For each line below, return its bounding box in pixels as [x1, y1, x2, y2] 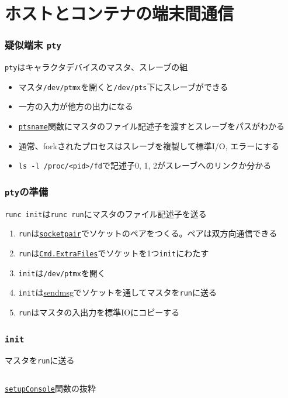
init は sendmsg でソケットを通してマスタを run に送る [18, 286, 217, 298]
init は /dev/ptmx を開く [18, 266, 106, 279]
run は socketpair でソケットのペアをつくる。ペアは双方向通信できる [18, 227, 277, 239]
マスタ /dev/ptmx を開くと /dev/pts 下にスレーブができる [18, 80, 228, 92]
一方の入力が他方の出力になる [18, 100, 133, 112]
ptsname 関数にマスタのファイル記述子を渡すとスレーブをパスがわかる [18, 120, 285, 132]
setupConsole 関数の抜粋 [5, 382, 96, 394]
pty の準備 [5, 184, 48, 198]
